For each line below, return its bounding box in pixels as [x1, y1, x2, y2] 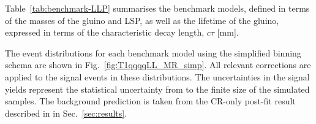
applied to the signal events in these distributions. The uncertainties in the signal [5, 70, 310, 83]
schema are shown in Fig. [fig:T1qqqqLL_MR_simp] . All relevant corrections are [5, 58, 311, 71]
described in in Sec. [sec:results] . [5, 106, 127, 119]
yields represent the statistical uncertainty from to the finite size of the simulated [5, 82, 310, 95]
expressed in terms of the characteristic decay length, [5, 26, 205, 39]
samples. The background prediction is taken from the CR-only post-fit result [5, 95, 296, 107]
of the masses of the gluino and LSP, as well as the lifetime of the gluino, [5, 14, 279, 26]
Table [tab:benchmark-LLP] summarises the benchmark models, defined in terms [5, 2, 310, 14]
